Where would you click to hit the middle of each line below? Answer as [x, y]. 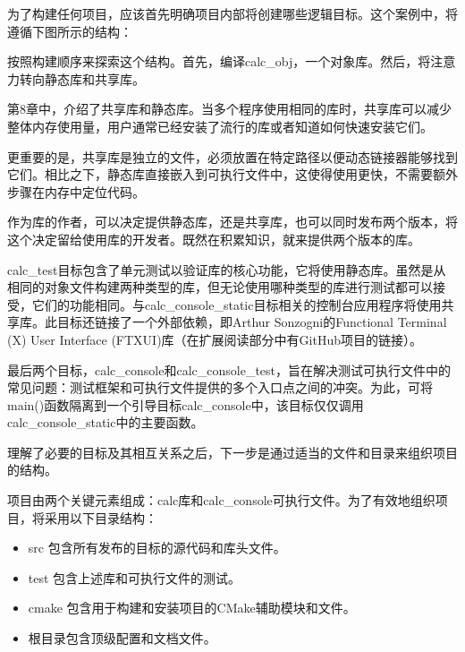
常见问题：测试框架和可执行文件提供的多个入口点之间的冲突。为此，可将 [220, 387]
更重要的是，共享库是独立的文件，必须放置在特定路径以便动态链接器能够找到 [232, 156]
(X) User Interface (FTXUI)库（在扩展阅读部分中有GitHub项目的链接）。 [215, 339]
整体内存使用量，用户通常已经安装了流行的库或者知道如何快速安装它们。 [220, 126]
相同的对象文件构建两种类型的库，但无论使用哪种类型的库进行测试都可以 [220, 287]
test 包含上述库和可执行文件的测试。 [135, 577]
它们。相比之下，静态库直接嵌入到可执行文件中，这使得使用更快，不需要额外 [232, 174]
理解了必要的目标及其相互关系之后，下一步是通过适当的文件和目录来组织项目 [232, 452]
